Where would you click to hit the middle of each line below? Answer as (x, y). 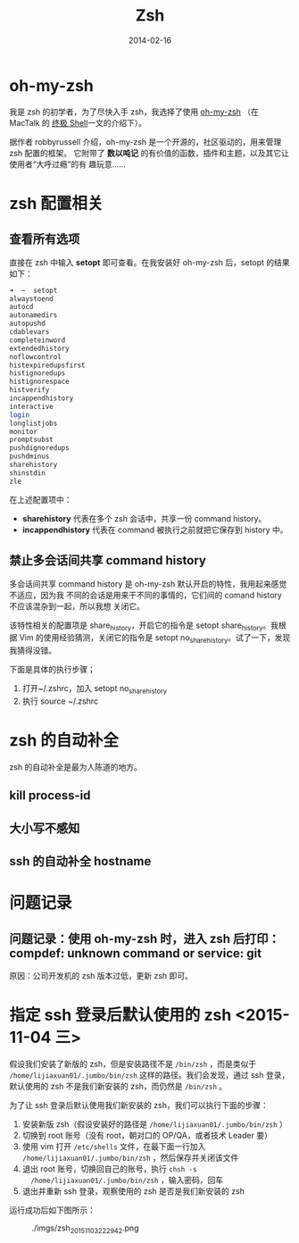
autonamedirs (33, 315)
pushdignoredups (39, 448)
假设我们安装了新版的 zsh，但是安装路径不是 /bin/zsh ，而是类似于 (133, 1064)
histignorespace (39, 382)
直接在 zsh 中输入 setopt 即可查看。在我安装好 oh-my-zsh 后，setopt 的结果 (149, 262)
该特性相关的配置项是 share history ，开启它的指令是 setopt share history (136, 626)
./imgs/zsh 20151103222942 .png (85, 1229)
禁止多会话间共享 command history (108, 560)
